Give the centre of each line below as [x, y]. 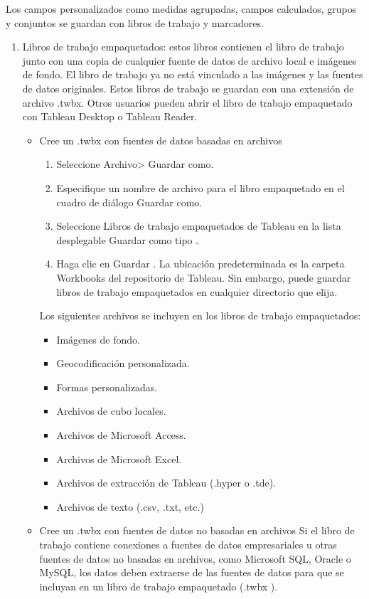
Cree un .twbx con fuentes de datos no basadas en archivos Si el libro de [197, 530]
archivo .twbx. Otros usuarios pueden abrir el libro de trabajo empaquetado [187, 102]
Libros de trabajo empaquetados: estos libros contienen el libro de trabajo [183, 47]
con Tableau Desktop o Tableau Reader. [110, 116]
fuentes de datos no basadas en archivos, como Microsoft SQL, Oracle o [195, 558]
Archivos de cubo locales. [111, 411]
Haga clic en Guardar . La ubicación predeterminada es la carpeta [200, 264]
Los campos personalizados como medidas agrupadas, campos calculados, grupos [181, 9]
